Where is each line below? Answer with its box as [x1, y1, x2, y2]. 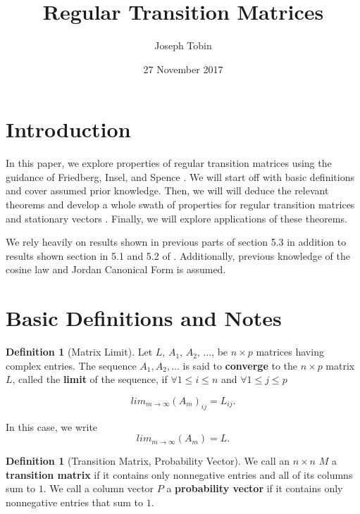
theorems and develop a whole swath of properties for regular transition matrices [6, 197, 355, 212]
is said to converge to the [182, 358, 298, 372]
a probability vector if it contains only [166, 481, 343, 496]
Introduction [6, 115, 131, 144]
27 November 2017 [143, 61, 223, 76]
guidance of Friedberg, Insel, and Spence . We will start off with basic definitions [6, 169, 354, 184]
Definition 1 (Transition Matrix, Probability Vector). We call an [6, 453, 290, 468]
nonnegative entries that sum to [6, 495, 144, 510]
